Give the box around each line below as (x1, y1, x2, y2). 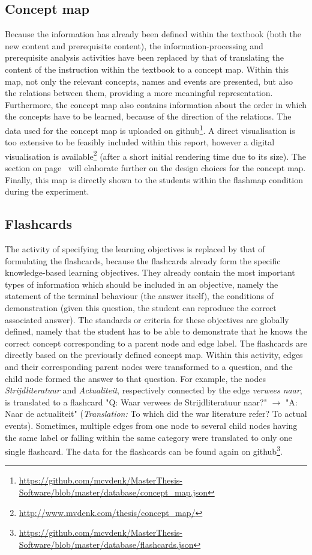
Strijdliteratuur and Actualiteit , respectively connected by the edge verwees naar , (5, 384, 302, 396)
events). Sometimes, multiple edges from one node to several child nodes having (5, 419, 298, 431)
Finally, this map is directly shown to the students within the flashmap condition (5, 173, 303, 186)
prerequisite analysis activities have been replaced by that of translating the (5, 51, 284, 64)
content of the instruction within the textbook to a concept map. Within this (5, 62, 289, 75)
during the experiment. (5, 185, 89, 198)
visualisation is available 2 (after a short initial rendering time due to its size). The (5, 148, 306, 162)
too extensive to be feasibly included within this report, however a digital (5, 136, 275, 148)
